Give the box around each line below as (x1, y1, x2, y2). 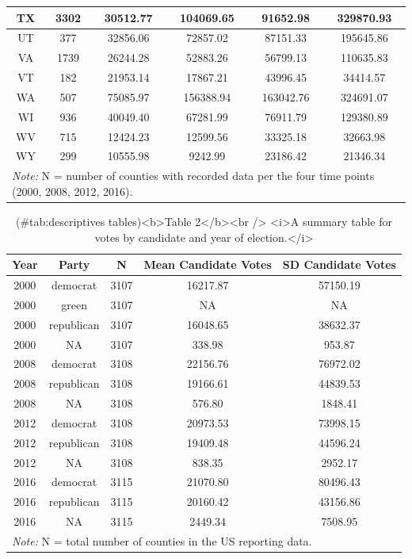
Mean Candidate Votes (143, 256, 272, 273)
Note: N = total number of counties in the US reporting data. (12, 532, 312, 549)
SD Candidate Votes (282, 256, 396, 273)
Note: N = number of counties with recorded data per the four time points (12, 167, 375, 184)
